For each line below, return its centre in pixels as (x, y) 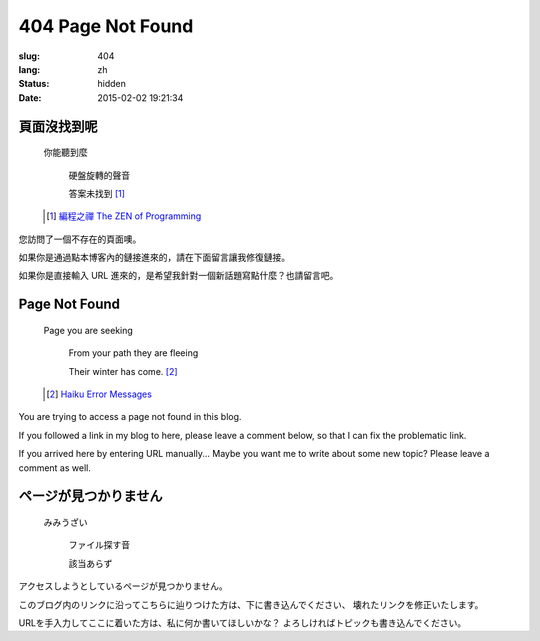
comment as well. (55, 467)
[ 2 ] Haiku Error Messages (99, 394)
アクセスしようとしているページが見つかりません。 (123, 586)
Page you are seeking (88, 330)
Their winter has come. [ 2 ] (123, 371)
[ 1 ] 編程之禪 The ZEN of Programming (124, 216)
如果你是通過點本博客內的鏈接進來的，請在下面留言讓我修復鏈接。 (154, 257)
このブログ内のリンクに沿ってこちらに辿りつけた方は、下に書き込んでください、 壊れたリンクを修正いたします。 (251, 604)
